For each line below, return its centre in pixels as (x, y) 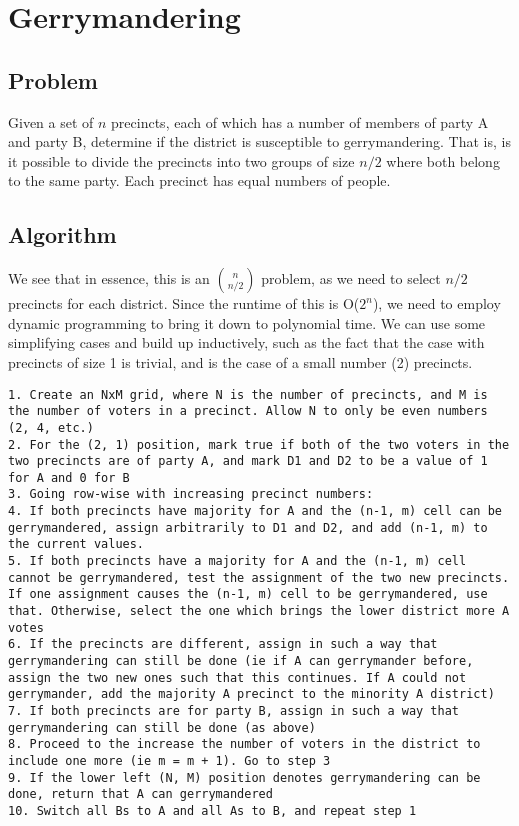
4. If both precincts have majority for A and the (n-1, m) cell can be (255, 511)
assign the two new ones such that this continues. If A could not (237, 677)
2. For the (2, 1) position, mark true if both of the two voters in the (259, 444)
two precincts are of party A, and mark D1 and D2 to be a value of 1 (248, 461)
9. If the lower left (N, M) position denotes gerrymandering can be (244, 777)
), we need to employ (436, 303)
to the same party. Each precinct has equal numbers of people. (199, 180)
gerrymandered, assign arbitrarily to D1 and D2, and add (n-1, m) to (248, 527)
